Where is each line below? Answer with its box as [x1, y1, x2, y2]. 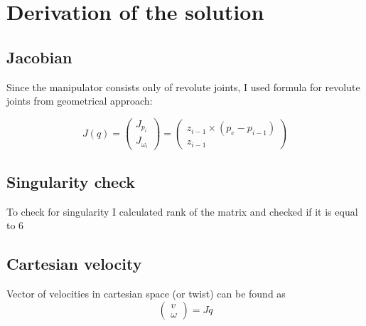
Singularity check [6, 170, 135, 192]
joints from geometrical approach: [6, 93, 153, 108]
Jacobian [6, 46, 72, 68]
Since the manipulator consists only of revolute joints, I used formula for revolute [6, 79, 360, 94]
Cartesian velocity [6, 253, 142, 275]
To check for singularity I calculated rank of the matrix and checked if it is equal [6, 204, 358, 219]
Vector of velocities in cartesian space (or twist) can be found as [6, 285, 286, 300]
